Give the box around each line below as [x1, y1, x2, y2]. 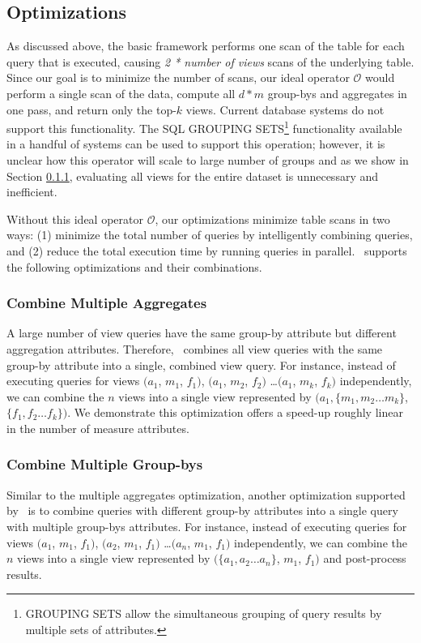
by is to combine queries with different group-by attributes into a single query [6, 502, 398, 519]
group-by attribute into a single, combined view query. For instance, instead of [6, 356, 396, 373]
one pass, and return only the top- [6, 101, 176, 118]
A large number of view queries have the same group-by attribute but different [6, 324, 397, 341]
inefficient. [6, 183, 57, 200]
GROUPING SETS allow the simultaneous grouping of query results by [25, 605, 382, 622]
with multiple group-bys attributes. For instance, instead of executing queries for [6, 517, 407, 534]
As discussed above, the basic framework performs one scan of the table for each [6, 37, 405, 54]
